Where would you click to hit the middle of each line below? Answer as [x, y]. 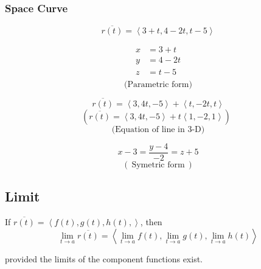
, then [151, 222]
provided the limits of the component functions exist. [104, 258]
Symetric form [158, 165]
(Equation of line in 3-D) [158, 129]
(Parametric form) [158, 84]
